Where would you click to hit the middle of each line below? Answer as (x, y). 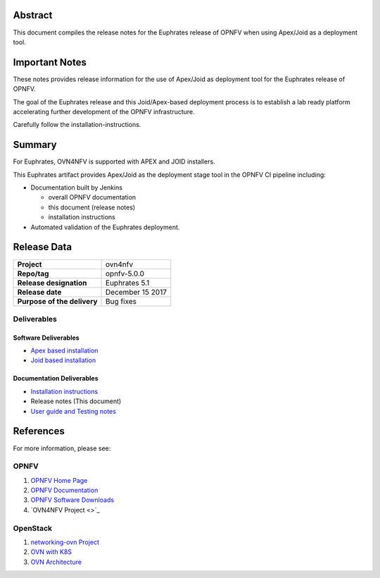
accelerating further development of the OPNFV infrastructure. (104, 111)
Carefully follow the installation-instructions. (77, 125)
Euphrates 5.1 (128, 283)
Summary (35, 145)
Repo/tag (33, 273)
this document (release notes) (92, 207)
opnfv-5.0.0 (125, 273)
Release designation (52, 283)
